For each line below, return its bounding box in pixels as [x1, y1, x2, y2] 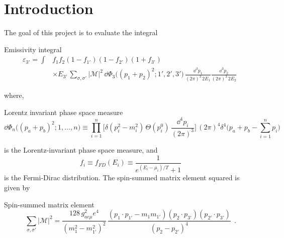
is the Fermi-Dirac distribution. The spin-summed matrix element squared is [4, 172, 240, 183]
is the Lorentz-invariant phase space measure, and [4, 145, 158, 155]
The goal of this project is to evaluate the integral [4, 27, 158, 38]
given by [4, 182, 30, 192]
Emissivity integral [4, 44, 62, 54]
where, [4, 90, 24, 100]
